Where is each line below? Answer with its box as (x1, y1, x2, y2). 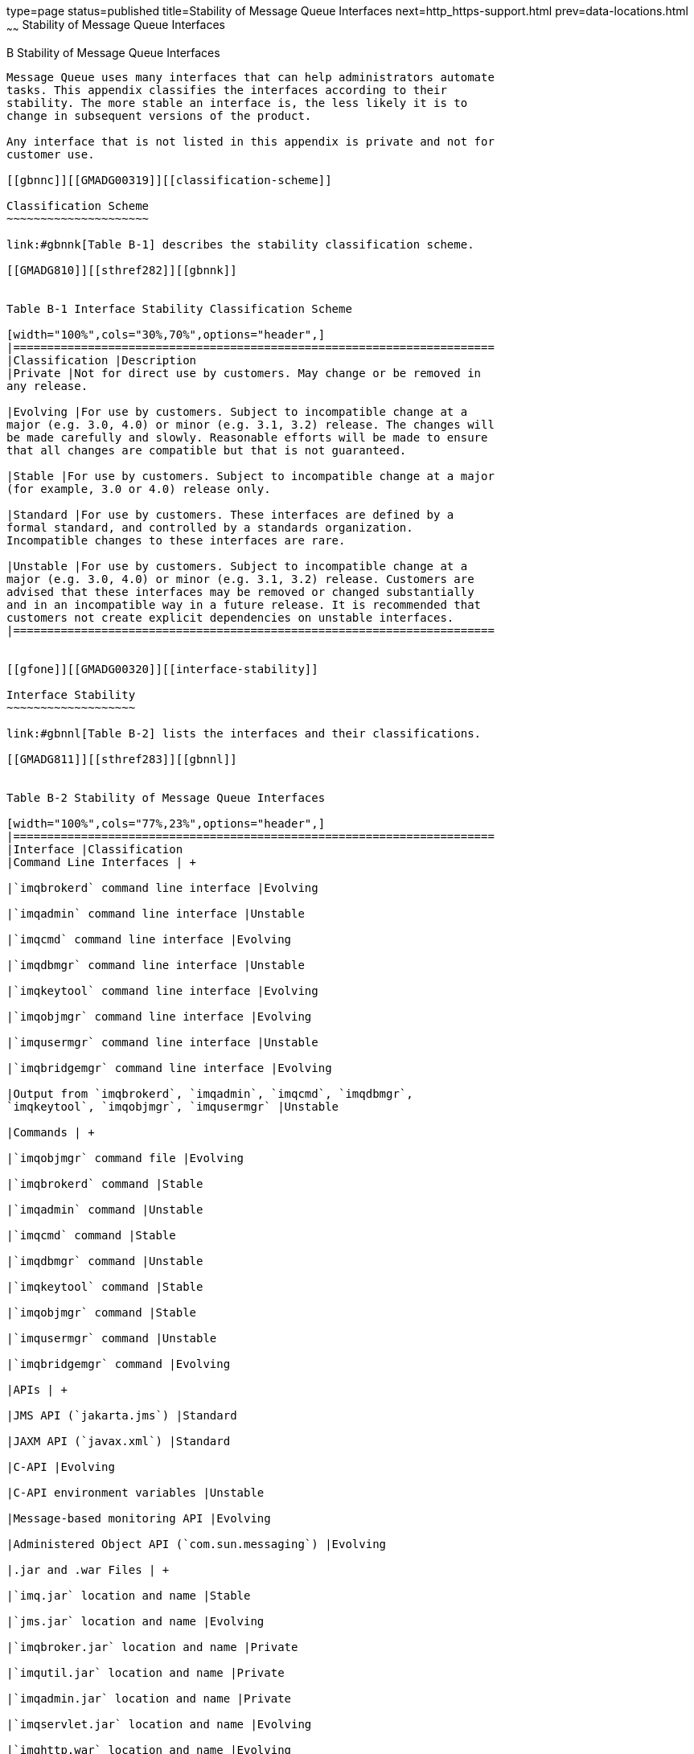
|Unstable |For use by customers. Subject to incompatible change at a (6, 559, 468, 573)
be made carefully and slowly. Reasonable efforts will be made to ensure (6, 430, 488, 444)
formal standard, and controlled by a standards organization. (6, 520, 413, 534)
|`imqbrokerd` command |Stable (6, 1177, 203, 1190)
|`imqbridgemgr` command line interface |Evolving (6, 1061, 332, 1074)
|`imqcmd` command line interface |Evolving (6, 932, 292, 946)
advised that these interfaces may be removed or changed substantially (6, 585, 474, 598)
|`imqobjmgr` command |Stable (6, 1305, 197, 1319)
